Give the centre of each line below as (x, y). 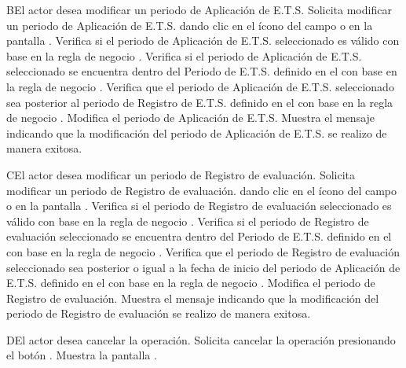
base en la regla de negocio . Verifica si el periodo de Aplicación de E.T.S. (184, 55)
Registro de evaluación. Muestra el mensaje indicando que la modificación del (193, 298)
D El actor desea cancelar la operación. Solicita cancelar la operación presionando (201, 339)
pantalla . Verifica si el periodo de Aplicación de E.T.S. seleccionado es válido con (203, 40)
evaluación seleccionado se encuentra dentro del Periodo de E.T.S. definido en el (199, 236)
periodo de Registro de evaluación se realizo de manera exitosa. (159, 313)
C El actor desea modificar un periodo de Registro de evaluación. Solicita (181, 174)
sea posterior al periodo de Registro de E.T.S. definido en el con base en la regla (200, 102)
